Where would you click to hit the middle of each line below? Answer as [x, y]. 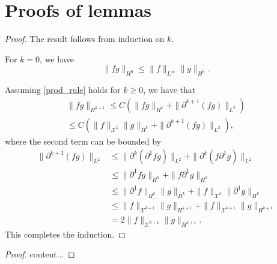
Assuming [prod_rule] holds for [63, 90]
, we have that [169, 90]
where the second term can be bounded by [83, 141]
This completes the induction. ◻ [65, 234]
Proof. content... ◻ [40, 254]
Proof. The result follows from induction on [85, 39]
